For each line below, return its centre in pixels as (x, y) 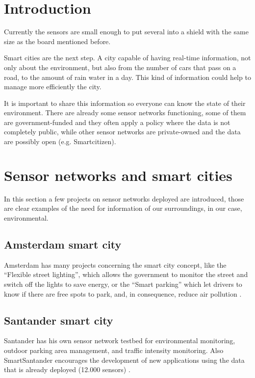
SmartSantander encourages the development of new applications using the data (124, 360)
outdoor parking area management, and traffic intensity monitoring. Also (114, 350)
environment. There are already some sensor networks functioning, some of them (125, 113)
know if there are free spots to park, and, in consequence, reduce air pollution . (123, 293)
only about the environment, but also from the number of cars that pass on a (120, 67)
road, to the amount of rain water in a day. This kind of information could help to (127, 77)
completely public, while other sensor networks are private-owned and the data (122, 132)
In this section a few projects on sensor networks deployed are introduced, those (124, 198)
